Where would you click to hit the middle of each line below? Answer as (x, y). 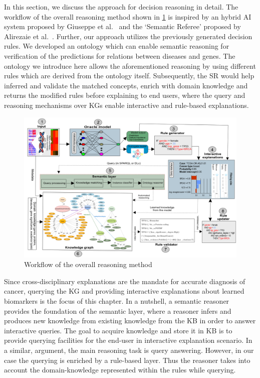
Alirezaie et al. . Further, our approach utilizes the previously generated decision (128, 36)
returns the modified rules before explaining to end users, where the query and (125, 95)
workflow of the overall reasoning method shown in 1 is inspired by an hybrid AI (128, 16)
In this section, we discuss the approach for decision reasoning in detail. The (121, 7)
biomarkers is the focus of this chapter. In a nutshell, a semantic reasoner (117, 300)
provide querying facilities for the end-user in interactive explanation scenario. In (128, 340)
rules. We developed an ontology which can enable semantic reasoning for (117, 46)
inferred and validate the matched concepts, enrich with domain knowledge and (126, 85)
